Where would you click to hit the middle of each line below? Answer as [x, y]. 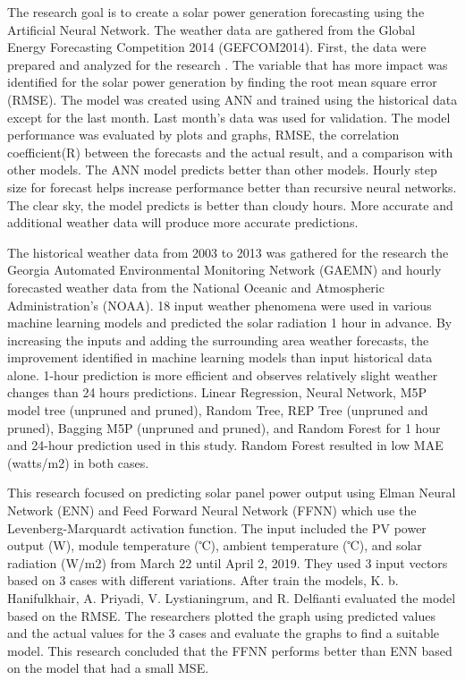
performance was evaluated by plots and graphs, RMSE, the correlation [203, 135]
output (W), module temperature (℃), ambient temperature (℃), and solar [215, 545]
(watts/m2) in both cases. [78, 462]
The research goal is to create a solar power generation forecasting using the [216, 12]
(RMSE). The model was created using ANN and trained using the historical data [232, 99]
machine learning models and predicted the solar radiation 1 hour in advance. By [230, 323]
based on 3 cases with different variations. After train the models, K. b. [203, 580]
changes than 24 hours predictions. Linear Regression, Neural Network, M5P [217, 392]
